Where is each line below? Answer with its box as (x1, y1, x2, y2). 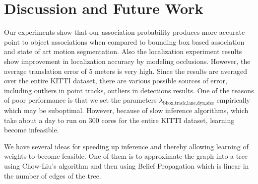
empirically (216, 95, 250, 105)
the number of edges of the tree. (4, 170, 101, 181)
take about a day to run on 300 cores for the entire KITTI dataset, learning (4, 115, 235, 125)
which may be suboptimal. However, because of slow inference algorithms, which (4, 105, 249, 116)
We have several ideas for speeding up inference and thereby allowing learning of (4, 141, 249, 151)
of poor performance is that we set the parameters (4, 95, 157, 105)
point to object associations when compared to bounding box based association (4, 36, 245, 47)
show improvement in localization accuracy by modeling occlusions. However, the (4, 56, 251, 66)
